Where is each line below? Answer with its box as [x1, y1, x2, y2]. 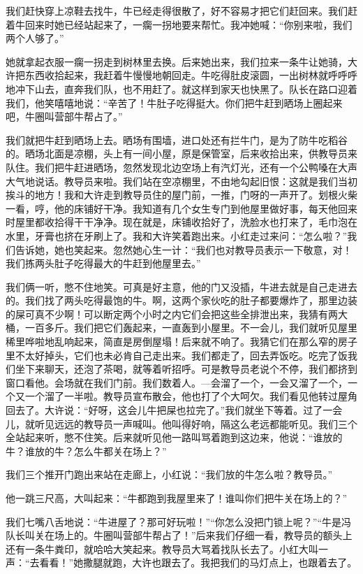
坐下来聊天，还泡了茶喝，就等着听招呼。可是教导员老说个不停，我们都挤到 [15, 361, 357, 376]
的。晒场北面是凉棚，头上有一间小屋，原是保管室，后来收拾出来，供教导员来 [6, 146, 357, 161]
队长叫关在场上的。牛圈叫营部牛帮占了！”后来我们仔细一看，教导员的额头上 [6, 528, 353, 543]
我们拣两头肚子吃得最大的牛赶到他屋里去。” [6, 256, 201, 271]
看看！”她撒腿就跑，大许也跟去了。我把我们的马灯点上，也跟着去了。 [39, 555, 357, 570]
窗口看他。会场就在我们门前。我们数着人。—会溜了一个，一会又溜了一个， [6, 375, 348, 389]
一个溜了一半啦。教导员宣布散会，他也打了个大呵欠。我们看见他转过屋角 [24, 389, 357, 403]
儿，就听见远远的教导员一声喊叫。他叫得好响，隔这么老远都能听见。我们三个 [6, 416, 357, 431]
